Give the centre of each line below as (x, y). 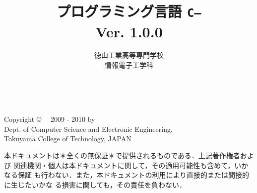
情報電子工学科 (129, 65)
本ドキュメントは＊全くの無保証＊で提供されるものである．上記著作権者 (122, 155)
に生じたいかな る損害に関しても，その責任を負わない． (95, 184)
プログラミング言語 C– (129, 11)
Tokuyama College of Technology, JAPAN (68, 139)
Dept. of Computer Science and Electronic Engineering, (88, 129)
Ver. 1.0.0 (129, 31)
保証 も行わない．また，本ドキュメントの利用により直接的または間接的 (133, 175)
